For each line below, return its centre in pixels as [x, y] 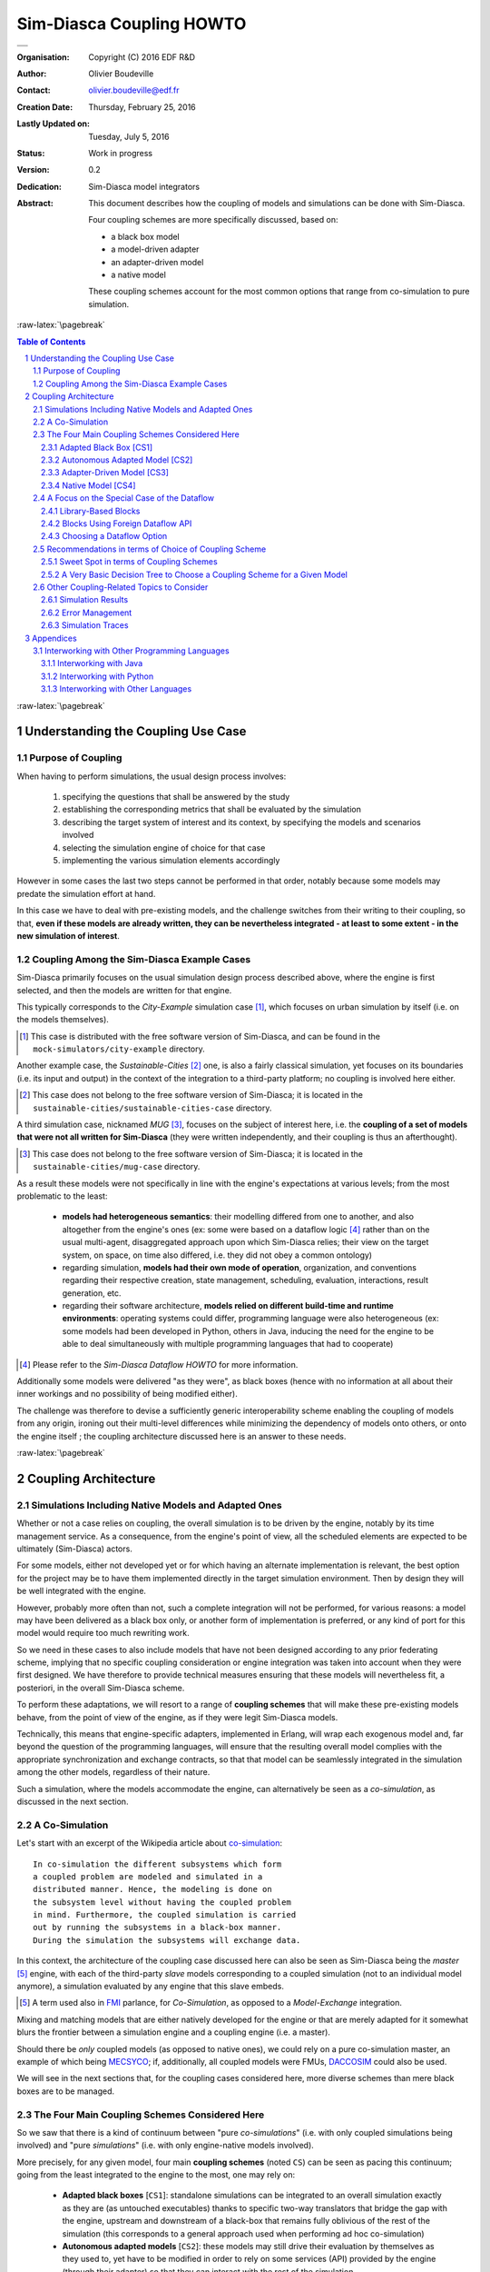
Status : [31, 153]
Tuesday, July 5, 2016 [129, 136]
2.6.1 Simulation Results [85, 600]
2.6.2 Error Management [87, 613]
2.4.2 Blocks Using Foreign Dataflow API [117, 523]
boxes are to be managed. [66, 2091]
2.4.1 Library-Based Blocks [91, 511]
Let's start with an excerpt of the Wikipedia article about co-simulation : [150, 1843]
